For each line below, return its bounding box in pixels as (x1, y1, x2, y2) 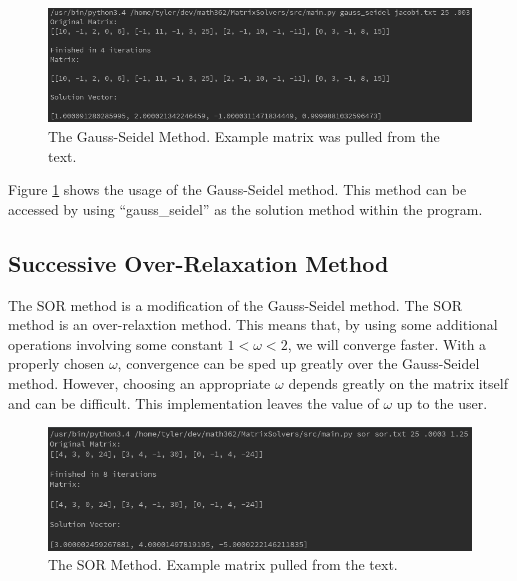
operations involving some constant (8, 333, 223, 354)
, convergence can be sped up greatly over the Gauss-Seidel (117, 353, 480, 374)
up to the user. (396, 392, 488, 413)
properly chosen (8, 353, 105, 374)
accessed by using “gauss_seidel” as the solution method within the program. (8, 198, 483, 219)
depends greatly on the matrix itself (288, 372, 508, 393)
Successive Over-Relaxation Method (8, 247, 389, 278)
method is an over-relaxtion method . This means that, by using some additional (8, 314, 498, 335)
